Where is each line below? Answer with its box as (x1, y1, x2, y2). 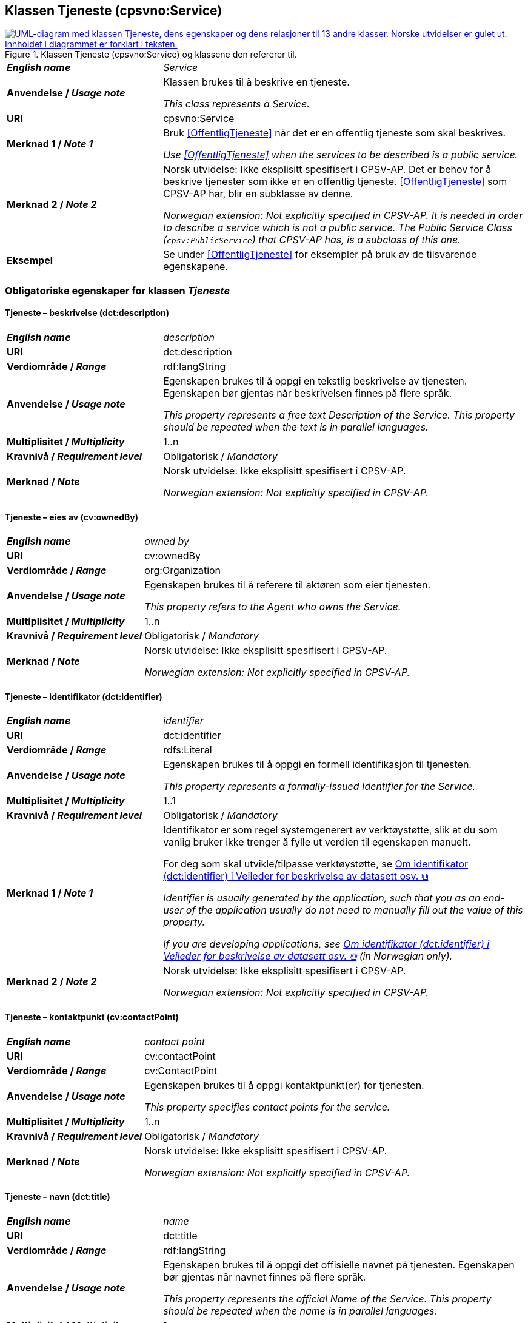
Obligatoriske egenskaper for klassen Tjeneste (5, 284, 230, 297)
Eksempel (7, 254, 53, 267)
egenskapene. (163, 260, 228, 273)
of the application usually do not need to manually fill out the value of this (185, 904, 523, 917)
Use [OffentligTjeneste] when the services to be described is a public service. (163, 149, 518, 161)
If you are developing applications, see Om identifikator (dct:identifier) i (163, 938, 490, 951)
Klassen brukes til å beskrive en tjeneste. (163, 76, 350, 89)
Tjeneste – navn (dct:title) (5, 1191, 110, 1202)
